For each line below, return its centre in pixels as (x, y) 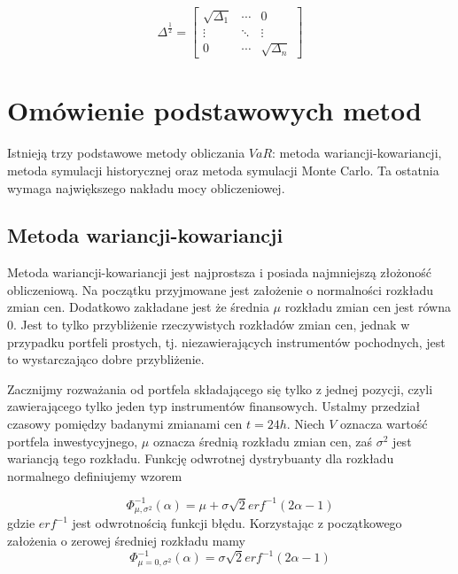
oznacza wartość (384, 424)
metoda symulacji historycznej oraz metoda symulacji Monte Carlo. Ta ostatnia (223, 170)
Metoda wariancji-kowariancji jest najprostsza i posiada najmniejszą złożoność (219, 272)
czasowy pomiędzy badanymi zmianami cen (125, 424)
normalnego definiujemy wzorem (95, 475)
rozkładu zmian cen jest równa (368, 307)
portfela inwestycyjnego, (73, 441)
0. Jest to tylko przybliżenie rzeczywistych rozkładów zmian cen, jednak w (209, 325)
